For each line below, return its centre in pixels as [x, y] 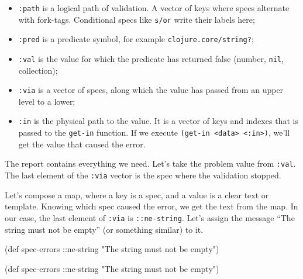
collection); [38, 70]
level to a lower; [47, 101]
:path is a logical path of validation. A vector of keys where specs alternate [154, 8]
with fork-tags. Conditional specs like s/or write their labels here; [137, 19]
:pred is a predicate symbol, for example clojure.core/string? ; [136, 39]
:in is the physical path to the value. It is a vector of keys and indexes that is [158, 121]
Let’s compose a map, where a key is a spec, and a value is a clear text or [137, 194]
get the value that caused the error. [82, 144]
